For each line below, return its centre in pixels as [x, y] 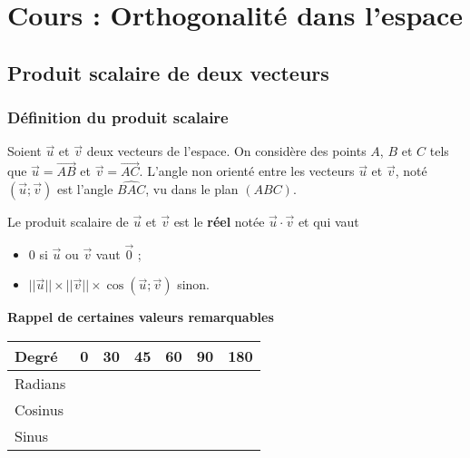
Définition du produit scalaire [118, 117]
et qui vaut [328, 221]
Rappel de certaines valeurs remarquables [141, 317]
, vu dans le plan [192, 189]
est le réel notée [219, 221]
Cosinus [39, 409]
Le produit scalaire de [68, 221]
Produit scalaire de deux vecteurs [168, 72]
